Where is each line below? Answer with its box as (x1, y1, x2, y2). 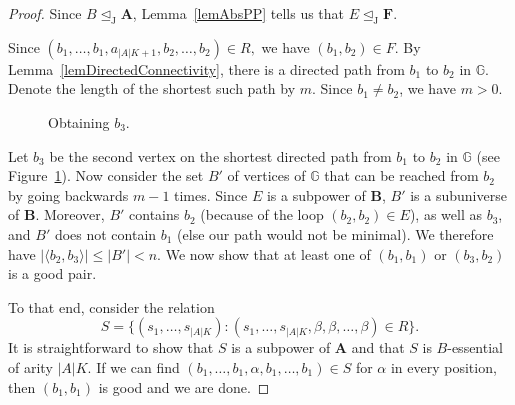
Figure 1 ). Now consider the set (8, 165, 204, 186)
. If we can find (87, 356, 180, 377)
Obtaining (48, 111, 110, 132)
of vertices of (227, 165, 306, 186)
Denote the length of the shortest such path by (8, 78, 296, 99)
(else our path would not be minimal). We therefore (177, 223, 494, 244)
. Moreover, (35, 204, 105, 225)
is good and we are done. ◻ (98, 376, 270, 397)
